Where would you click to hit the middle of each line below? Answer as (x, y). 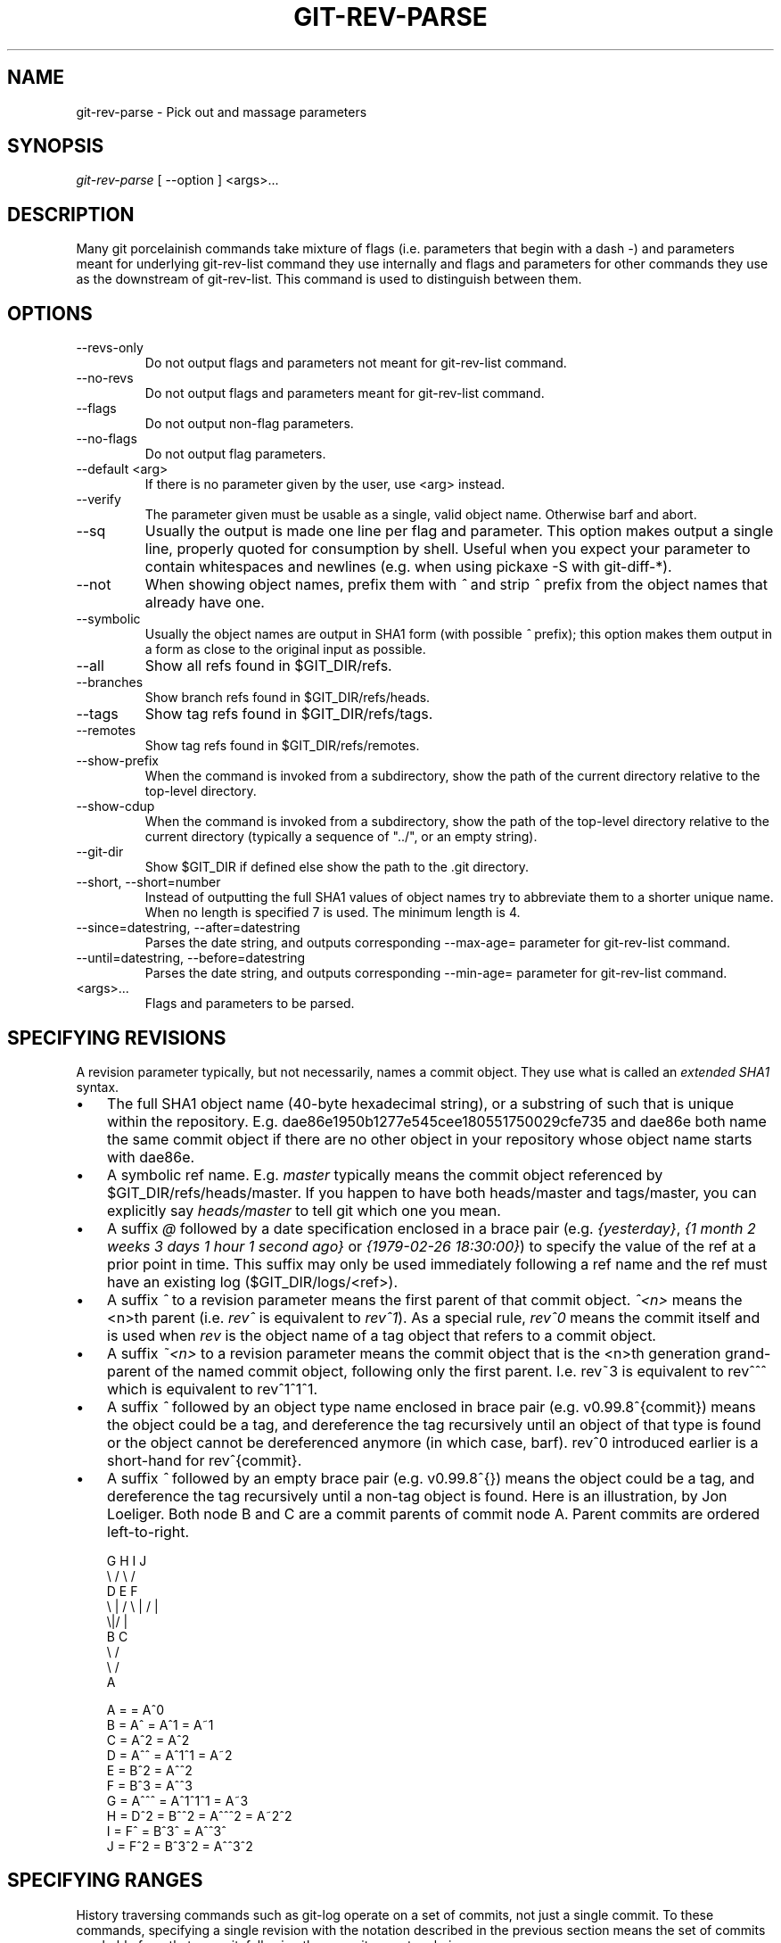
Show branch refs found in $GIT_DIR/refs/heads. (288, 698)
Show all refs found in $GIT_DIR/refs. (268, 666)
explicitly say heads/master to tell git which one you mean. (304, 1210)
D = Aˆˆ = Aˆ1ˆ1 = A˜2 (169, 1755)
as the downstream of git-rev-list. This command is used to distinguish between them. (329, 279)
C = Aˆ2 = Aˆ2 (148, 1740)
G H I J (127, 1560)
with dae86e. (151, 1157)
